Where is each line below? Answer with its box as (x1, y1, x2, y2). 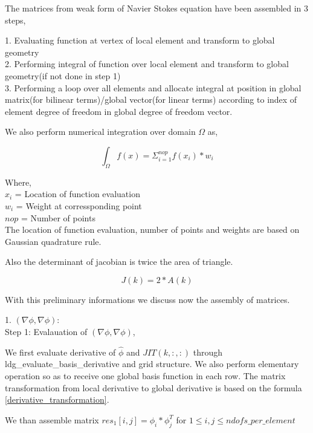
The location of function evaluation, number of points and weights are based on (5, 223, 300, 236)
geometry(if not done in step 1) (5, 69, 121, 82)
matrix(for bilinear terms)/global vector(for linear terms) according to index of (5, 93, 297, 106)
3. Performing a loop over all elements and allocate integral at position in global (5, 81, 302, 94)
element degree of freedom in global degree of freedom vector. (5, 105, 233, 117)
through (193, 345, 223, 358)
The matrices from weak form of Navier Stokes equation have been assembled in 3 (5, 2, 309, 14)
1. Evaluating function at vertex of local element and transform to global (5, 34, 275, 47)
